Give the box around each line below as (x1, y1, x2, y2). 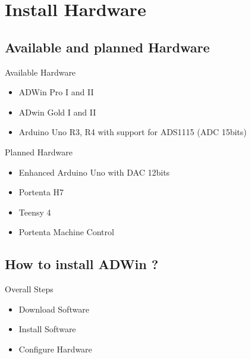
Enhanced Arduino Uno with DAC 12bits (18, 166, 170, 178)
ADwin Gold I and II (18, 105, 96, 118)
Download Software (18, 302, 89, 315)
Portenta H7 (18, 186, 64, 198)
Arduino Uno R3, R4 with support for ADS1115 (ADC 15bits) (18, 126, 247, 138)
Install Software (18, 323, 76, 335)
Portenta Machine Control (18, 226, 114, 238)
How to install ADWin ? (5, 255, 159, 273)
